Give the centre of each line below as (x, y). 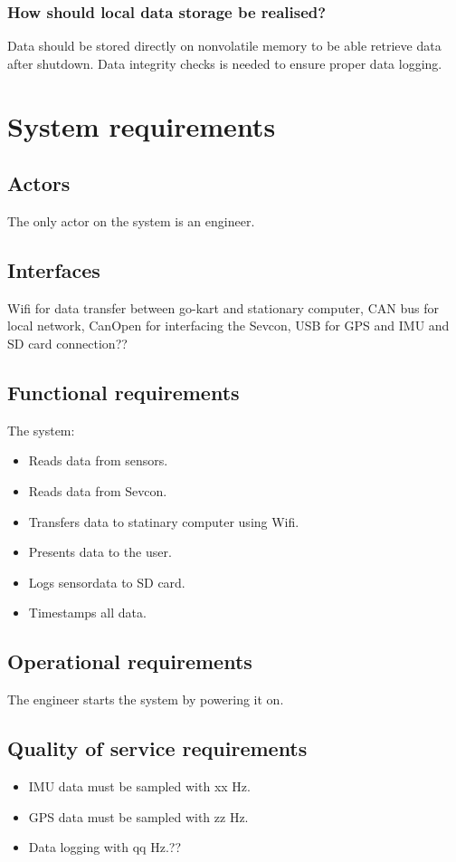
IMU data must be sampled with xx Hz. (139, 785)
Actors (39, 183)
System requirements (142, 125)
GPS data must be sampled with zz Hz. (138, 816)
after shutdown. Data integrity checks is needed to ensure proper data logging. (225, 63)
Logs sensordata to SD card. (107, 582)
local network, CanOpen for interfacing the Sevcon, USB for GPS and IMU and (228, 326)
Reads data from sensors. (98, 460)
